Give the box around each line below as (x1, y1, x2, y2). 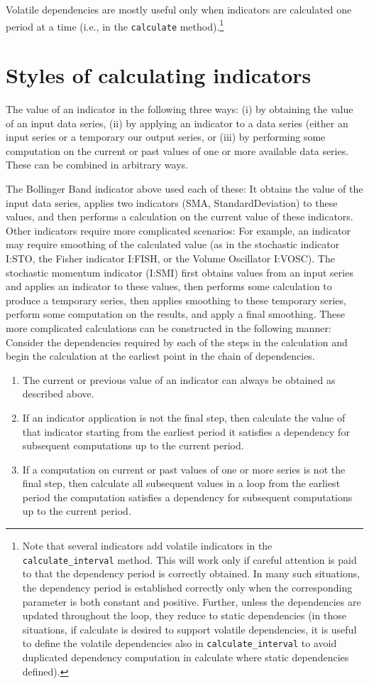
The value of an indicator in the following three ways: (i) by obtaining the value (6, 102, 353, 117)
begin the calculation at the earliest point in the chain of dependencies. (6, 348, 315, 363)
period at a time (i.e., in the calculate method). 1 (6, 16, 224, 33)
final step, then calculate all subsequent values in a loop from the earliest (22, 476, 341, 491)
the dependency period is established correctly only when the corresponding (22, 579, 353, 594)
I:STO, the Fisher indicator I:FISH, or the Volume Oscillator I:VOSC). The (6, 250, 335, 265)
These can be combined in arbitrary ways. (6, 157, 188, 172)
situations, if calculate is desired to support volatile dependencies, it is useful (22, 621, 357, 636)
